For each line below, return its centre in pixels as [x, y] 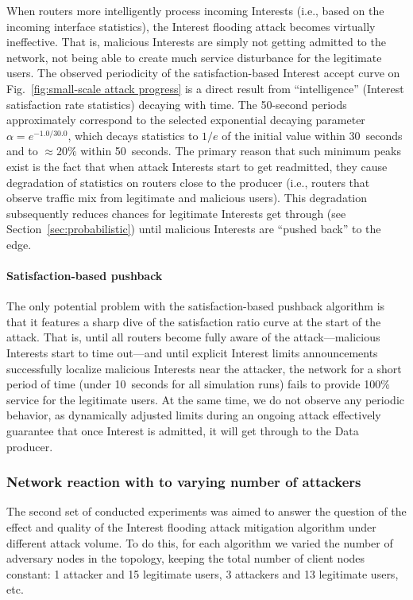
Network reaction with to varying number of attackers [184, 482]
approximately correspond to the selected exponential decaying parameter [186, 120]
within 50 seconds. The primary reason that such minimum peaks [241, 151]
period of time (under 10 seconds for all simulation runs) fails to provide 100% [198, 384]
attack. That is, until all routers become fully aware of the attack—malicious [193, 337]
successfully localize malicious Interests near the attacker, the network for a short [204, 368]
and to [22, 151]
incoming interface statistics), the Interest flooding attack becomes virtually [191, 26]
